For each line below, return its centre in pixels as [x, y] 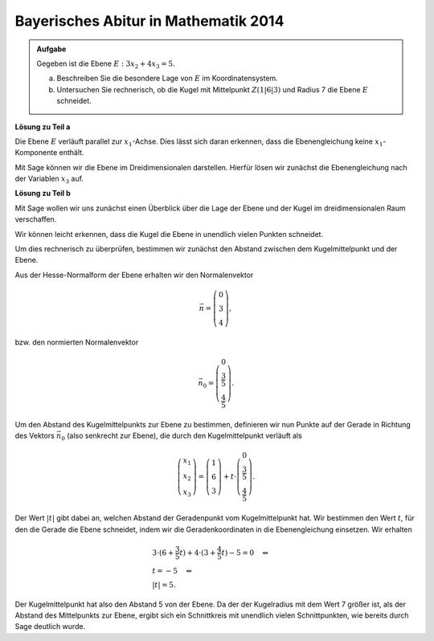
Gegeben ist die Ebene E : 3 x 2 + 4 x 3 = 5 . [106, 64]
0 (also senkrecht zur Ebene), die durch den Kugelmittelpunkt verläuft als [182, 436]
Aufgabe [51, 49]
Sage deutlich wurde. [50, 627]
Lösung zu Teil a [43, 127]
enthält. [72, 153]
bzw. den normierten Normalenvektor [77, 342]
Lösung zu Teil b [43, 194]
